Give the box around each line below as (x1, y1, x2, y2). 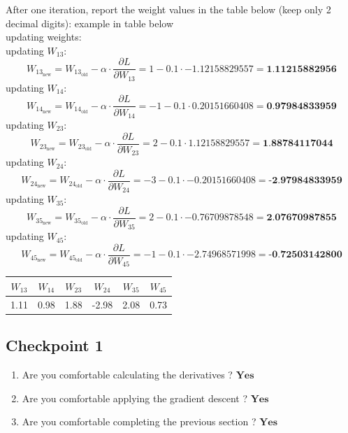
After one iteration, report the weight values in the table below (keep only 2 (6, 2, 331, 16)
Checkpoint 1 (6, 334, 103, 356)
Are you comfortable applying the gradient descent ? (22, 390, 247, 405)
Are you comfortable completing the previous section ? (22, 414, 256, 429)
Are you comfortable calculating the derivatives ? (22, 367, 233, 382)
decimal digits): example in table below (6, 15, 174, 30)
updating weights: (6, 29, 82, 44)
